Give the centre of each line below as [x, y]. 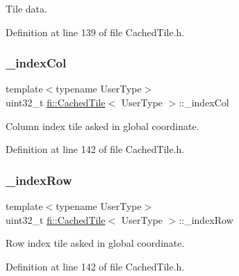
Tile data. [26, 8]
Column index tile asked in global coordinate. [102, 125]
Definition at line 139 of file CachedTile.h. [95, 32]
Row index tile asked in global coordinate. [95, 243]
